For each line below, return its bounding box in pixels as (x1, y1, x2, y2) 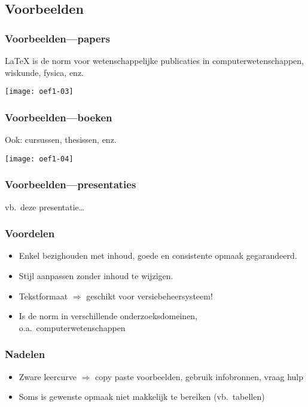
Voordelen (5, 226, 55, 241)
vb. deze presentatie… (5, 200, 85, 213)
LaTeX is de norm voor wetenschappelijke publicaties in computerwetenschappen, (5, 54, 304, 66)
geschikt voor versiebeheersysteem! (86, 289, 213, 302)
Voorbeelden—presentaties (5, 177, 136, 192)
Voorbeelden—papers (5, 30, 110, 45)
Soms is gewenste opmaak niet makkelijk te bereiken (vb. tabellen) (19, 390, 265, 403)
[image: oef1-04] (5, 154, 74, 163)
